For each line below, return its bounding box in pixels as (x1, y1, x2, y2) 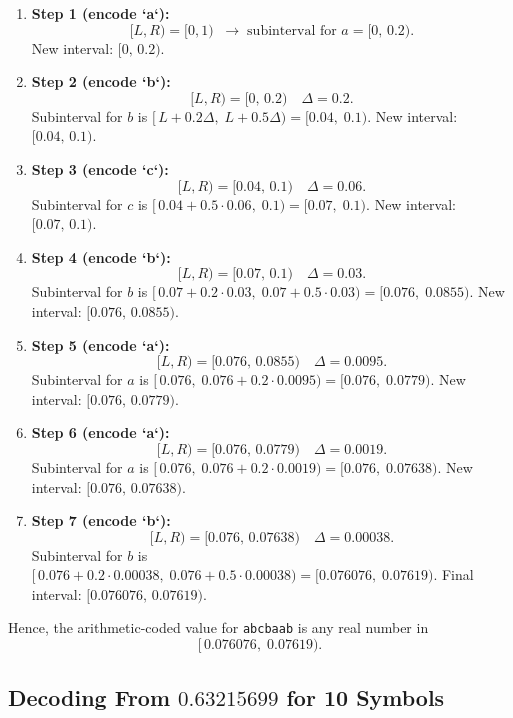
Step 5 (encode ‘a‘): (31, 334, 170, 355)
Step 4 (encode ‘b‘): (31, 246, 171, 267)
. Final (433, 564, 474, 585)
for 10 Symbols (286, 681, 445, 712)
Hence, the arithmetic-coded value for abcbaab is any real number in (8, 617, 429, 638)
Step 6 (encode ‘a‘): (31, 422, 170, 443)
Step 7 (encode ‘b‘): (31, 510, 171, 531)
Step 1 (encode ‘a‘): (31, 3, 170, 23)
